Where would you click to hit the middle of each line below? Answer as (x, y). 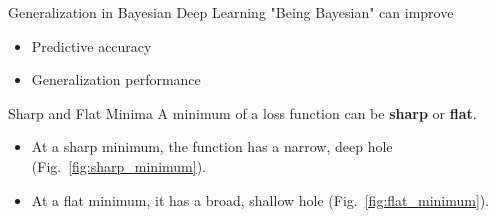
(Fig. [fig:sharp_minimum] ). (118, 165)
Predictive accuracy (91, 45)
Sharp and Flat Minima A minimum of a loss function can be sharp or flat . (242, 112)
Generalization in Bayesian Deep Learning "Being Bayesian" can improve (231, 12)
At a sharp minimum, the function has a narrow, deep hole (212, 146)
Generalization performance (116, 79)
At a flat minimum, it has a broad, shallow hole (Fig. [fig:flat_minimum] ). (260, 199)
